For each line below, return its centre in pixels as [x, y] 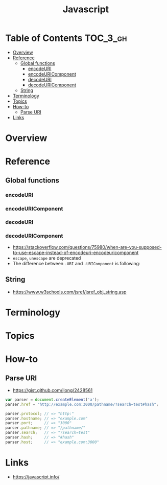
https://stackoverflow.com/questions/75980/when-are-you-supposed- [87, 247]
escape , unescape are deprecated [47, 258]
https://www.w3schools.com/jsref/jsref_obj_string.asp [69, 292]
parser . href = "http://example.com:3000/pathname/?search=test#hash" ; [82, 404]
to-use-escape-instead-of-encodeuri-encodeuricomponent [76, 252]
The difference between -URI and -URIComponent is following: [76, 263]
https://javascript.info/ [36, 477]
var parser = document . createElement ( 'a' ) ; [52, 400]
